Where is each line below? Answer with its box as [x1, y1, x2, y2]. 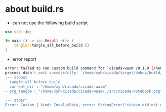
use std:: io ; [5, 29, 32, 34]
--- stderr [5, 98, 28, 103]
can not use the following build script [12, 20, 88, 26]
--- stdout [5, 75, 28, 80]
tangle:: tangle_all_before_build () [14, 43, 90, 48]
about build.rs [5, 3, 64, 15]
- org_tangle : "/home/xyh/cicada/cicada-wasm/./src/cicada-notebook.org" [5, 89, 163, 94]
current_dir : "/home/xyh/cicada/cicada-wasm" [9, 84, 107, 89]
